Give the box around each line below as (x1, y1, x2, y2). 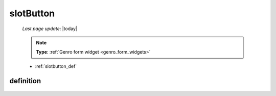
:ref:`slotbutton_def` (35, 63, 77, 69)
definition (9, 77, 41, 85)
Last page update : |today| (22, 26, 78, 32)
